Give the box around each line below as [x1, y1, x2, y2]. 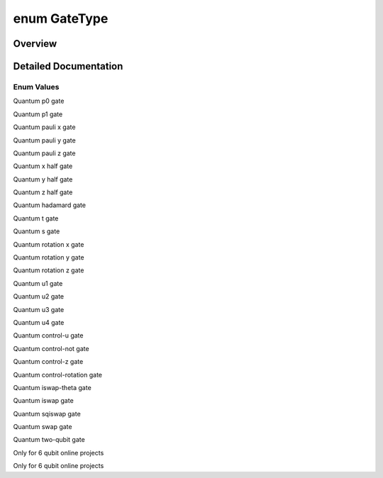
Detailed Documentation [13, 60, 123, 72]
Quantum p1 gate [13, 110, 63, 118]
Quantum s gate [13, 227, 60, 235]
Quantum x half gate [13, 162, 73, 170]
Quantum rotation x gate [13, 240, 84, 248]
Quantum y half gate [13, 174, 73, 184]
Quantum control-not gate [13, 344, 89, 352]
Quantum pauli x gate [13, 123, 76, 131]
